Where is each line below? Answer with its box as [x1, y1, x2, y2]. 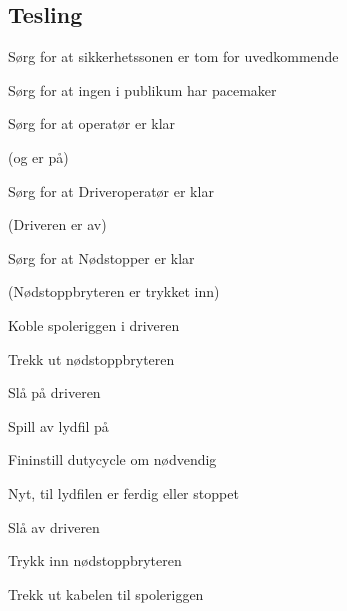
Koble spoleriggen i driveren [8, 314, 180, 335]
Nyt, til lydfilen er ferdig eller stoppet [8, 482, 239, 503]
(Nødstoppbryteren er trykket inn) [8, 281, 220, 302]
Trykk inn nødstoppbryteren [8, 550, 182, 571]
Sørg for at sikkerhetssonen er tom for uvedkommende [8, 46, 339, 67]
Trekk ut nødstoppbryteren [8, 348, 175, 369]
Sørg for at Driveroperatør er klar [8, 180, 214, 201]
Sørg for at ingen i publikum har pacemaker [8, 79, 277, 100]
